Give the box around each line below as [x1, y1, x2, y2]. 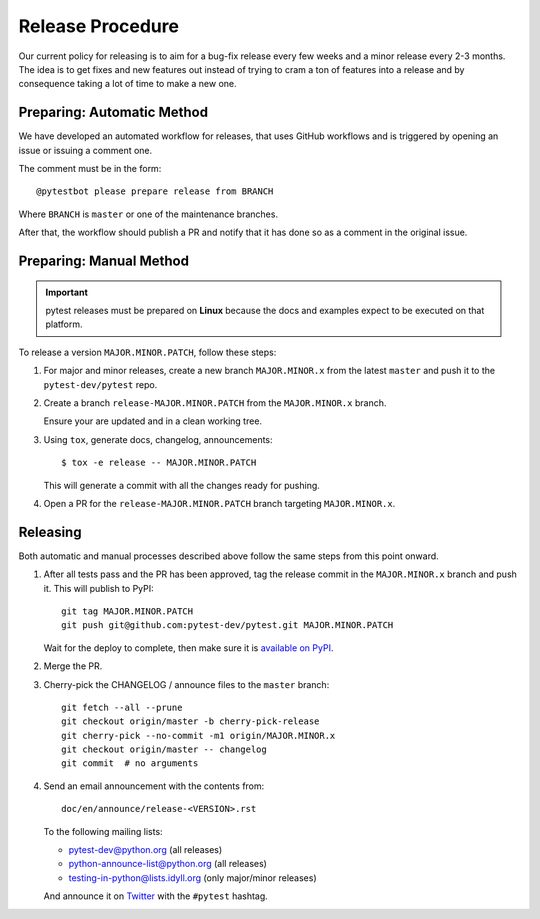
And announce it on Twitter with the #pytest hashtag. [43, 890, 269, 902]
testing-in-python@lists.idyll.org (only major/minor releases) [68, 871, 317, 884]
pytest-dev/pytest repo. [43, 378, 158, 390]
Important [45, 286, 89, 298]
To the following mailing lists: [43, 825, 164, 837]
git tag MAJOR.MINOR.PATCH [61, 605, 194, 617]
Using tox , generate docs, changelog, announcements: [43, 433, 274, 445]
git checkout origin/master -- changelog [61, 744, 267, 755]
